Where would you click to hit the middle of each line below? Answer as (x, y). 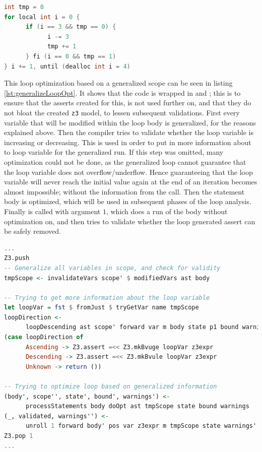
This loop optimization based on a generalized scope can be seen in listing (118, 83)
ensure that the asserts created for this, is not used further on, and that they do (128, 103)
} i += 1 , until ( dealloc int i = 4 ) (67, 66)
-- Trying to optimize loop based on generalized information (111, 387)
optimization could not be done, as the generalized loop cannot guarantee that (125, 162)
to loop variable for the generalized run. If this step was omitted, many (114, 152)
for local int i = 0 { (42, 17)
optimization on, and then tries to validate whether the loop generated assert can (130, 221)
